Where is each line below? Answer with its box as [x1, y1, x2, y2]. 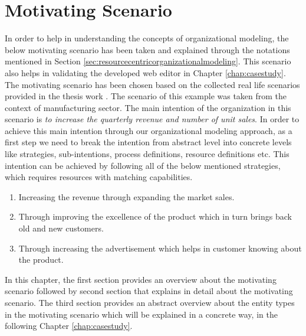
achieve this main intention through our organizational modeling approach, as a [5, 124, 292, 136]
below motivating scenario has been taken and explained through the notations [5, 43, 290, 56]
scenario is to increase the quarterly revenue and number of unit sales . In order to [5, 113, 300, 125]
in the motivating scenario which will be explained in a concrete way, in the [5, 308, 278, 320]
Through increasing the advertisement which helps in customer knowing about [18, 242, 302, 254]
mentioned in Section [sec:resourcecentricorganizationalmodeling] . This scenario [5, 55, 291, 67]
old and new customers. [18, 222, 104, 234]
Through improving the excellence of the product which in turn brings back [18, 210, 292, 223]
